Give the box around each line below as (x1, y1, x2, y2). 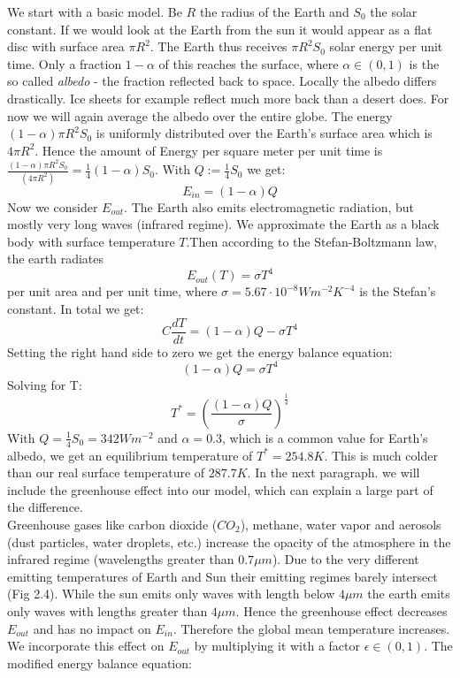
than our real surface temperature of (7, 463, 205, 482)
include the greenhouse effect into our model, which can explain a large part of (7, 480, 433, 499)
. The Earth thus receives (149, 37, 287, 56)
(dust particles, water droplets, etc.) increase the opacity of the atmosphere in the (7, 532, 451, 551)
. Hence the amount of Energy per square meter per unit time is (34, 141, 383, 159)
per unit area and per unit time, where (7, 282, 218, 301)
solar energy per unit (329, 37, 443, 56)
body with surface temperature (7, 232, 175, 250)
